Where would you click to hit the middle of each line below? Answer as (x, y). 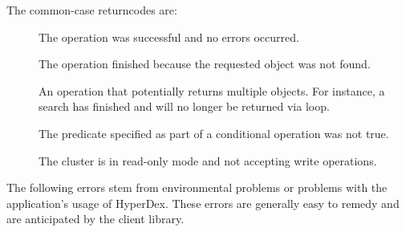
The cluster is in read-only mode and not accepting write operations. (208, 160)
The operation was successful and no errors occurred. (169, 37)
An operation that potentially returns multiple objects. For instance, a (212, 90)
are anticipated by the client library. (95, 219)
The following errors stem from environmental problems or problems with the (197, 187)
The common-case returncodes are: (92, 10)
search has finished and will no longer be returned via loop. (184, 106)
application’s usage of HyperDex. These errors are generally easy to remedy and (203, 203)
